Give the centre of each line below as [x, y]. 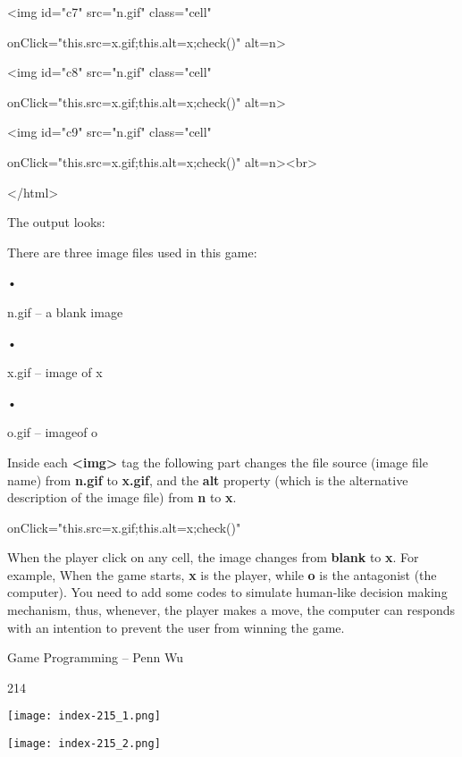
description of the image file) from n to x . [122, 497]
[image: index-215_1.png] [84, 716]
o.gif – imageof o [53, 432]
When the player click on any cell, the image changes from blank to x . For [213, 557]
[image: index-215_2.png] [84, 744]
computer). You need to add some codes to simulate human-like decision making [227, 592]
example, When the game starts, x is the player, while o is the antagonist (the [222, 574]
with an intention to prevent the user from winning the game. [176, 627]
